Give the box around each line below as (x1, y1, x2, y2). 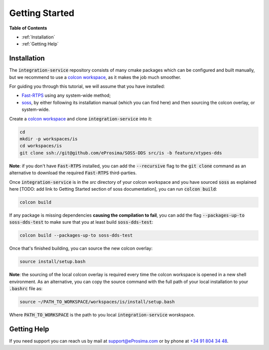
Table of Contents (9, 25, 47, 31)
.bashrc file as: (9, 285, 43, 292)
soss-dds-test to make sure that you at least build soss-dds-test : (9, 219, 153, 225)
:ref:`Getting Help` (21, 41, 59, 47)
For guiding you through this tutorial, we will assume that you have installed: (9, 83, 165, 89)
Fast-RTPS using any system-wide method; (21, 92, 111, 98)
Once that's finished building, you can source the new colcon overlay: (9, 245, 153, 252)
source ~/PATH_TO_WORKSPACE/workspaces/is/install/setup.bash (19, 299, 175, 305)
